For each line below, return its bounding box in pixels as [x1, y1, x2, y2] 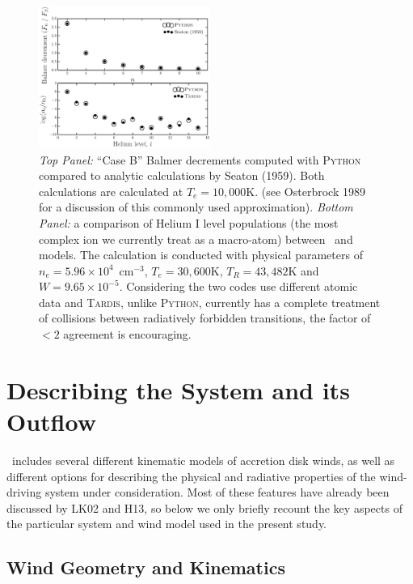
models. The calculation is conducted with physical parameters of [39, 246, 363, 263]
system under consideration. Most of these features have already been [44, 484, 390, 501]
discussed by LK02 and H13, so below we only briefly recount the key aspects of [6, 499, 402, 516]
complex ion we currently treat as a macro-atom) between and [39, 230, 353, 247]
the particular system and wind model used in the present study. [6, 515, 327, 532]
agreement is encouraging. [63, 326, 192, 343]
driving [6, 484, 42, 501]
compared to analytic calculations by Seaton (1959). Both [39, 167, 325, 184]
